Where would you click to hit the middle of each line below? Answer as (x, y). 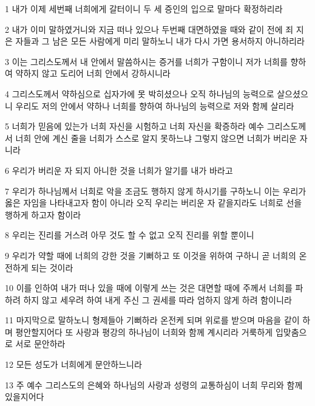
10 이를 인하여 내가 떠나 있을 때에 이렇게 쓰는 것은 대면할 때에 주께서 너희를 (149, 288)
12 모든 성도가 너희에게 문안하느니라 (73, 364)
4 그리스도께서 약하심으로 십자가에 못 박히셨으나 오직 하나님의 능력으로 (140, 93)
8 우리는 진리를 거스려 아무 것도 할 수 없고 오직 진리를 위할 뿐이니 (130, 235)
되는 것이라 (52, 267)
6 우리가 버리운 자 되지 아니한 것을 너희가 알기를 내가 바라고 (119, 170)
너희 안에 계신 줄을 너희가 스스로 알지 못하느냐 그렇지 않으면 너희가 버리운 (156, 138)
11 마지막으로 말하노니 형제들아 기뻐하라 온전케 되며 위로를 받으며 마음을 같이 (152, 320)
